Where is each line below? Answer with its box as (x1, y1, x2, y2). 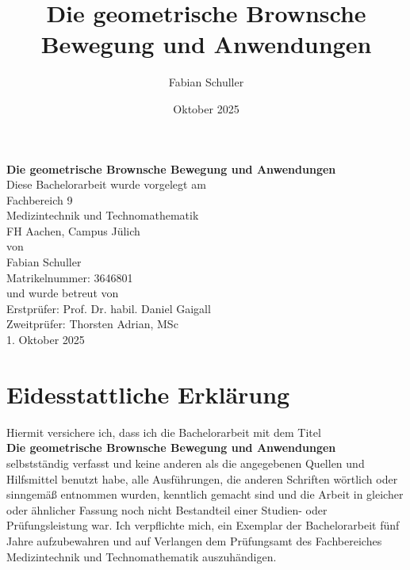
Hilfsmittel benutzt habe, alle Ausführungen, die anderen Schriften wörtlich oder (6, 470, 398, 487)
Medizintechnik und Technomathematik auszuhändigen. (6, 548, 277, 564)
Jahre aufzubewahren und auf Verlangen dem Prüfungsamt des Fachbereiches (6, 532, 382, 549)
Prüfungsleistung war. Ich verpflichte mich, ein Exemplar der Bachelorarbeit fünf (6, 517, 400, 534)
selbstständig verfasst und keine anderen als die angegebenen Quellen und (6, 454, 365, 471)
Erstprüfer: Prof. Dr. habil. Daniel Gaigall (6, 300, 211, 316)
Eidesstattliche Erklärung (6, 377, 290, 410)
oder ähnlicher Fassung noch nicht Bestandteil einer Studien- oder (6, 501, 328, 518)
